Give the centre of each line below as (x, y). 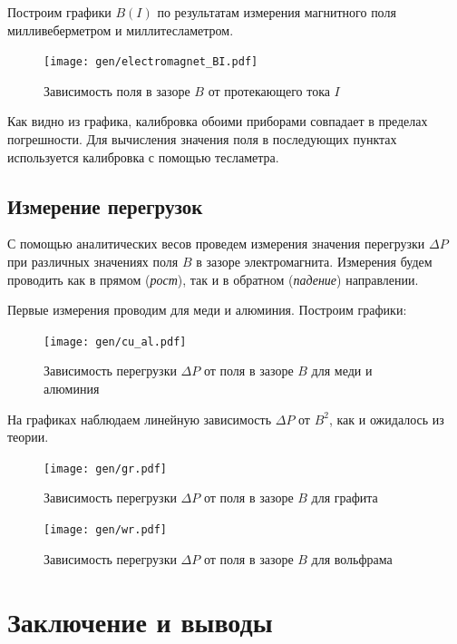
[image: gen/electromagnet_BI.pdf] (151, 62)
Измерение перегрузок (105, 205)
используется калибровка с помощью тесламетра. (143, 156)
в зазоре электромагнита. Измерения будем (314, 262)
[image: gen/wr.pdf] (106, 530)
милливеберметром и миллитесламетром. (121, 29)
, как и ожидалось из (386, 419)
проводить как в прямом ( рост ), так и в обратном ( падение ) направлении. (213, 279)
